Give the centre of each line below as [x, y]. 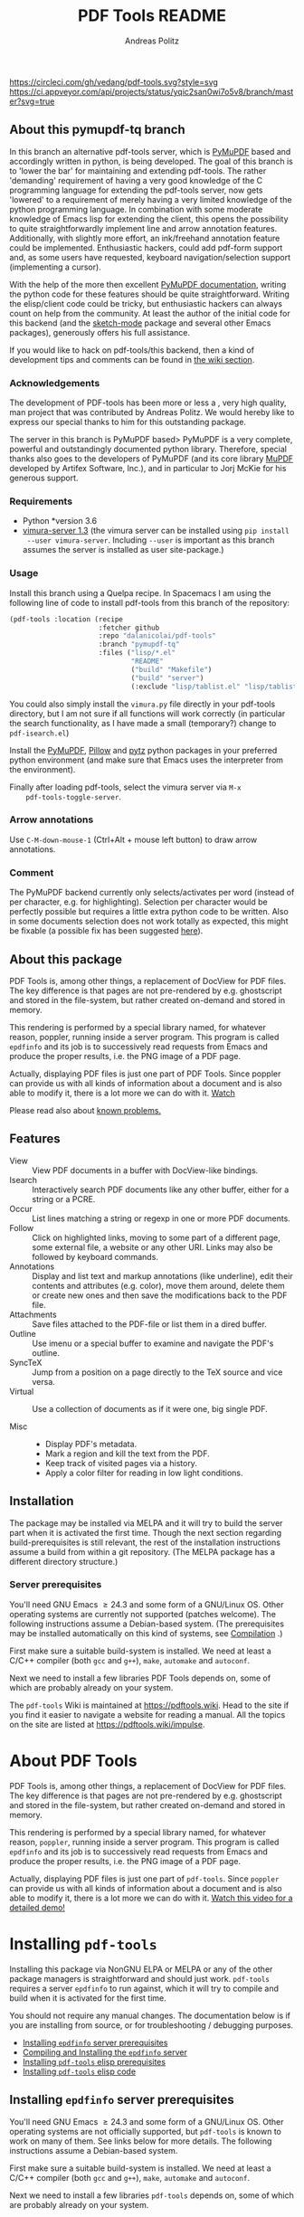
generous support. [44, 478]
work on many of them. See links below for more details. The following [141, 2141]
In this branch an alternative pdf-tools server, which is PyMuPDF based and [150, 151]
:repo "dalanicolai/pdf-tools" [157, 636]
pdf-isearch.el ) [39, 733]
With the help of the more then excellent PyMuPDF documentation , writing [148, 284]
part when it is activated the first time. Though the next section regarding [146, 1532]
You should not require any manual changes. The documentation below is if [150, 2015]
